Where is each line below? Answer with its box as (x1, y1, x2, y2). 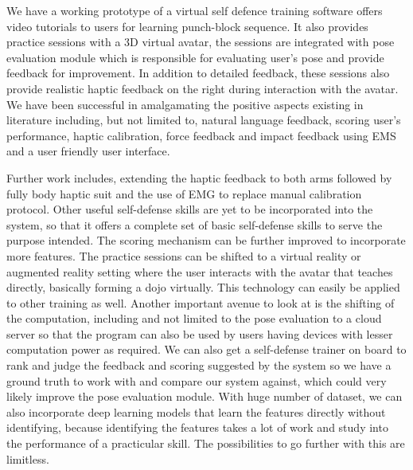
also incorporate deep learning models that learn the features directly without (6, 403, 386, 420)
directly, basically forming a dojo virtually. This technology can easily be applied (6, 279, 400, 296)
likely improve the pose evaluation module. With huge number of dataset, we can (6, 388, 403, 405)
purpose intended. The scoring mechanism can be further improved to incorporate (6, 232, 406, 249)
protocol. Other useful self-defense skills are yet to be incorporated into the (6, 201, 373, 217)
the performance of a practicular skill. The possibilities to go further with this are (6, 435, 405, 452)
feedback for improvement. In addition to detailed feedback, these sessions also (6, 65, 390, 81)
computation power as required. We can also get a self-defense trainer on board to (6, 341, 407, 358)
